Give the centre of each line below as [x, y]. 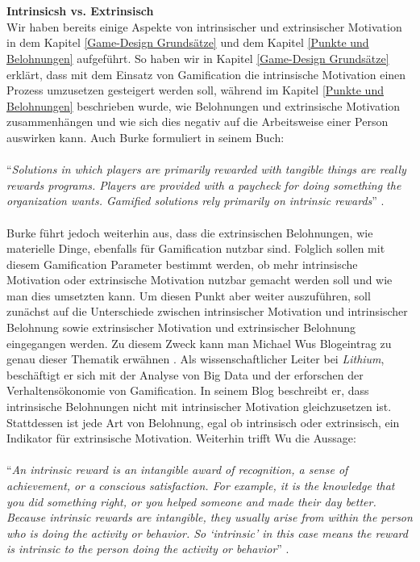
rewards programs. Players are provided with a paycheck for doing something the [204, 185]
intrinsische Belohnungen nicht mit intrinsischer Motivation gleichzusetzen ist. [199, 407]
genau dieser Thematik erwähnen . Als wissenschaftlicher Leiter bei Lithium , [195, 359]
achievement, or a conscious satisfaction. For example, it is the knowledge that [201, 485]
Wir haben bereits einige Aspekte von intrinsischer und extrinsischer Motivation [204, 26]
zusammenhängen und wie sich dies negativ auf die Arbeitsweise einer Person [198, 122]
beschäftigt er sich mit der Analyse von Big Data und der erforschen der [185, 374]
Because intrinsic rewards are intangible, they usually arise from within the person [210, 517]
